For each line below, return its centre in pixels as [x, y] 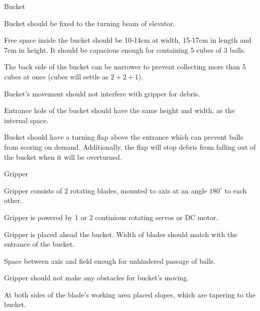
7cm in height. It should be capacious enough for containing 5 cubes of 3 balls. [125, 49]
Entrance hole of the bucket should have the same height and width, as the [119, 110]
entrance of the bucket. [39, 244]
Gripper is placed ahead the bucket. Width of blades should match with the [121, 234]
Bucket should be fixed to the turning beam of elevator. [90, 23]
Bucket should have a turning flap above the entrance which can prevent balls [124, 137]
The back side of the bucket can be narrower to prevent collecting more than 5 [125, 67]
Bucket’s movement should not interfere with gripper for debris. [102, 93]
